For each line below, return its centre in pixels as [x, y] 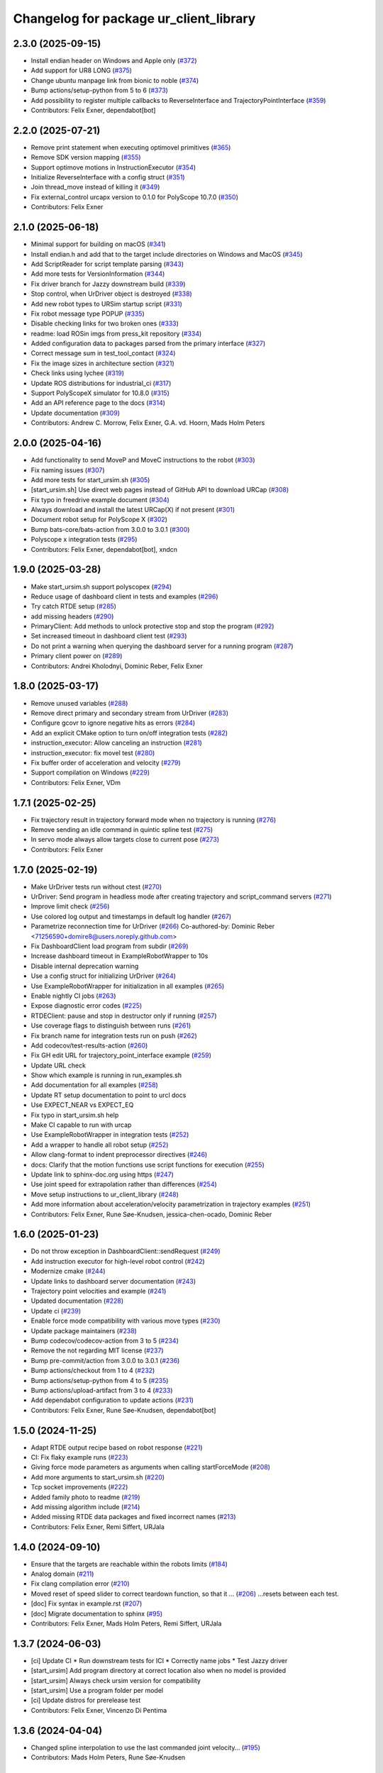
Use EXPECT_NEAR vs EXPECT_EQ [82, 1105]
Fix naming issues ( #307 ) [68, 470]
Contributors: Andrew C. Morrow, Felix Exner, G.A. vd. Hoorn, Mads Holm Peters [148, 423]
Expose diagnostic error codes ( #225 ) [87, 1006]
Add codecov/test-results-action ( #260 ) [89, 1045]
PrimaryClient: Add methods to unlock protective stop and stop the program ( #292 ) [152, 626]
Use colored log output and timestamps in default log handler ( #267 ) [131, 916]
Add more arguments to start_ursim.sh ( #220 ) [98, 1477]
